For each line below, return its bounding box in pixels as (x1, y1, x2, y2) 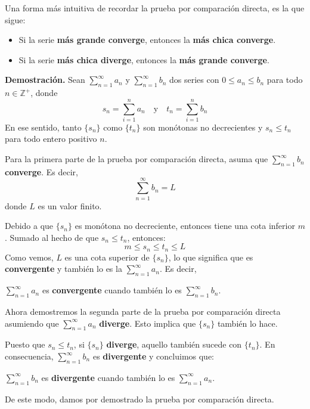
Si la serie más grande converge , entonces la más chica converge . (18, 33, 276, 46)
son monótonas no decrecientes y (143, 120, 263, 133)
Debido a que (5, 219, 54, 232)
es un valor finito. (38, 199, 102, 212)
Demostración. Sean (5, 73, 85, 86)
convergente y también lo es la (5, 262, 122, 275)
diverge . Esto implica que (99, 317, 196, 329)
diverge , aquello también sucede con (106, 338, 242, 351)
